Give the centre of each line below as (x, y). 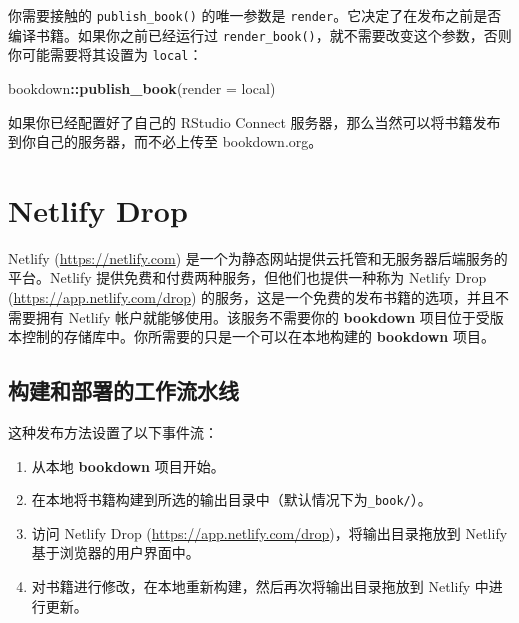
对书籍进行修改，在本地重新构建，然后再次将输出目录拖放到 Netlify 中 (260, 586)
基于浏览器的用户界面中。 (115, 552)
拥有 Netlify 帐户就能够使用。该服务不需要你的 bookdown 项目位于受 (262, 316)
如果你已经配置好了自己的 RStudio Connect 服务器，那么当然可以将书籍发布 (254, 121)
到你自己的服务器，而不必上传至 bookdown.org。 (165, 141)
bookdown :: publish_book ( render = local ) (142, 87)
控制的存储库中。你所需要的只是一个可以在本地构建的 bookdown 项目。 (258, 336)
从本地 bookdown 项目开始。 (128, 465)
